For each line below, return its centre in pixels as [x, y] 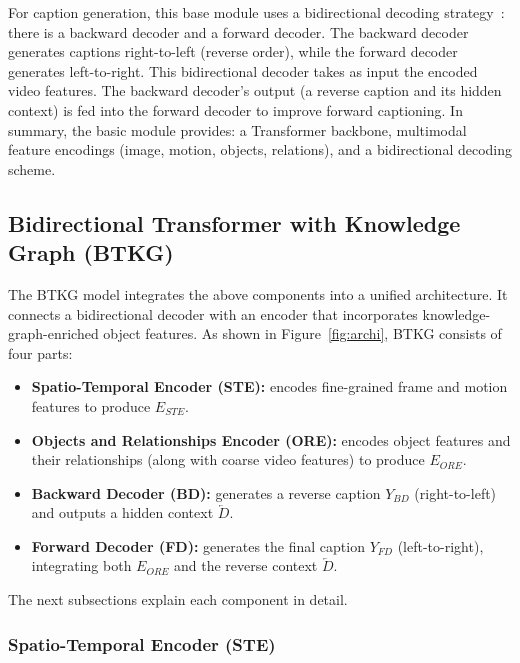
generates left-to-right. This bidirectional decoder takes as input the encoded [243, 70]
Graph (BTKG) [91, 252]
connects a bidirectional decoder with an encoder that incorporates [213, 313]
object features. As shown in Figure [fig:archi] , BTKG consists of [302, 333]
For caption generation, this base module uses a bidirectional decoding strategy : [256, 12]
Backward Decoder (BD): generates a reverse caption [206, 492]
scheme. [32, 168]
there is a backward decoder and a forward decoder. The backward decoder [238, 31]
